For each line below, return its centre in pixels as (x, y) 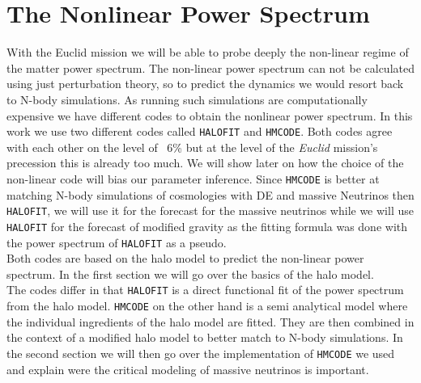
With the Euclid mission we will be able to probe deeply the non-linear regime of (208, 52)
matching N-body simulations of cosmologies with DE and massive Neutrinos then (210, 194)
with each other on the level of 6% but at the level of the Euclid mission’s (192, 147)
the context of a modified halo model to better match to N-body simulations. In (205, 337)
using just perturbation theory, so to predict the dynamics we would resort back (205, 84)
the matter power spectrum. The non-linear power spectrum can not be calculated (210, 67)
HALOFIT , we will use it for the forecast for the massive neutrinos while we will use (210, 210)
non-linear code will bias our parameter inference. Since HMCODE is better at (193, 178)
